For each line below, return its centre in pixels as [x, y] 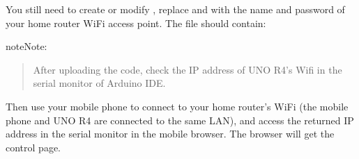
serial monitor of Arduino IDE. [99, 83]
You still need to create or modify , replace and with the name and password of [175, 9]
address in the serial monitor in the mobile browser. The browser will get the [170, 134]
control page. [33, 147]
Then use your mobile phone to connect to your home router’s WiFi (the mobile [177, 106]
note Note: [26, 46]
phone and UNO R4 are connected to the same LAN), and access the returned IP [180, 120]
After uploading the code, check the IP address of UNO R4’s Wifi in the [188, 69]
